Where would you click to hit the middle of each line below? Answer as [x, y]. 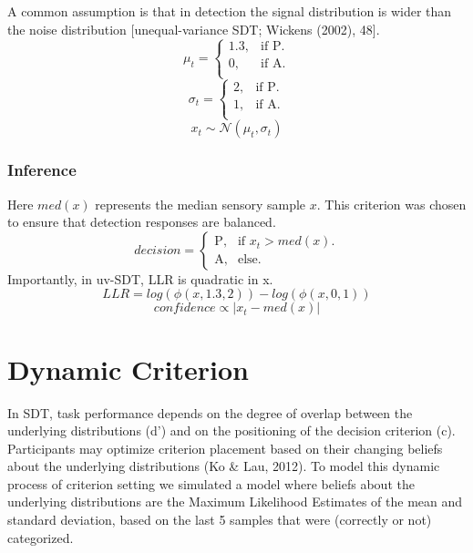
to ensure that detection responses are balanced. [142, 222]
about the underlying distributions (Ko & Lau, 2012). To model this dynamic [224, 466]
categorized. [41, 537]
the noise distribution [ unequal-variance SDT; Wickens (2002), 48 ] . [194, 29]
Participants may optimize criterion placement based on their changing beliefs [225, 448]
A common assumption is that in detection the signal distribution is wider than [230, 11]
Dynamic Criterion [128, 369]
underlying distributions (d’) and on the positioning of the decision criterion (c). [231, 430]
